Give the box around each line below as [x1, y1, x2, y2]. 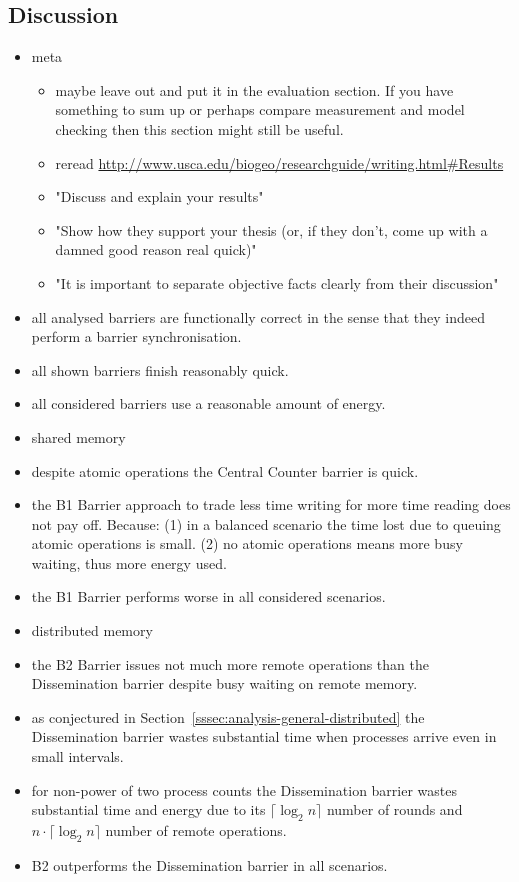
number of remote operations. [105, 820, 287, 841]
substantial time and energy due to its [31, 799, 266, 820]
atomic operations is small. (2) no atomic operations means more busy [31, 533, 463, 554]
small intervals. [31, 746, 124, 767]
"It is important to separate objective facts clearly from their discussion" [55, 272, 499, 293]
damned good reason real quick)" [55, 239, 257, 260]
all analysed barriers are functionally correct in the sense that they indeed [31, 306, 486, 327]
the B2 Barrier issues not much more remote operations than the [31, 653, 429, 674]
